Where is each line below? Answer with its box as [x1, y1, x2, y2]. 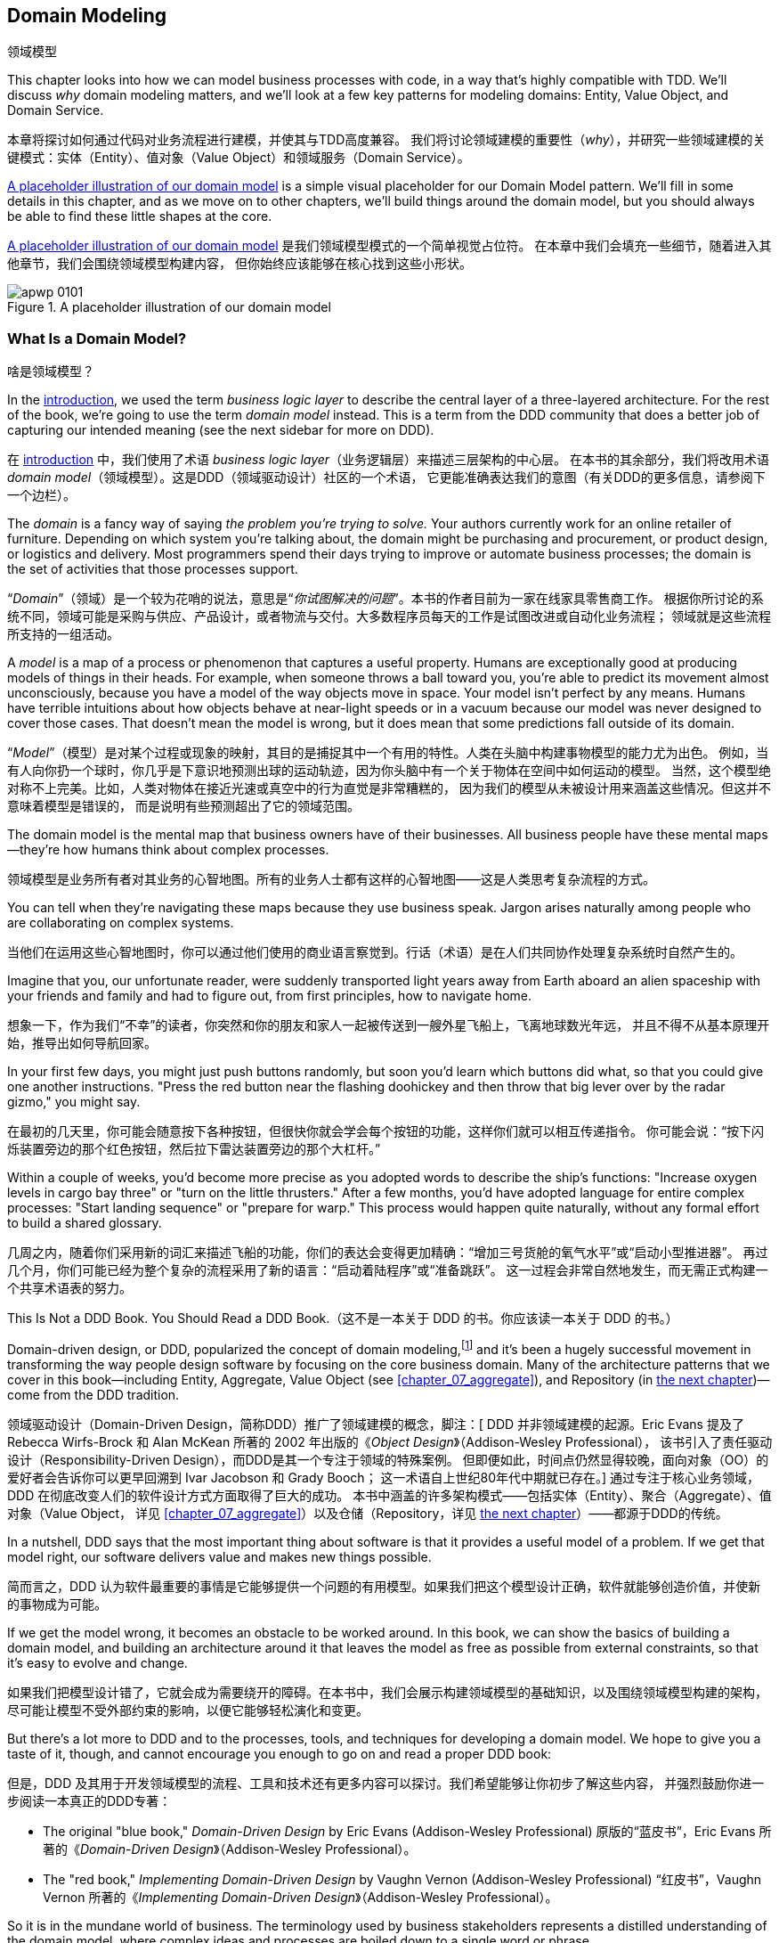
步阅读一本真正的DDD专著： [7, 1792, 172, 1808]
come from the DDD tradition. [7, 1386, 180, 1402]
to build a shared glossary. [7, 1215, 162, 1231]
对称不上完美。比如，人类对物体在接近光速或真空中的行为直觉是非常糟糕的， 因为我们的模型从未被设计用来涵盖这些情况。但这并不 [7, 780, 771, 796]
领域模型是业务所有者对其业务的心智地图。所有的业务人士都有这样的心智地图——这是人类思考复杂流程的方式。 [7, 871, 655, 887]
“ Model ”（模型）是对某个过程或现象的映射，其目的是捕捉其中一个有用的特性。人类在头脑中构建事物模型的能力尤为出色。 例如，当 [7, 745, 769, 761]
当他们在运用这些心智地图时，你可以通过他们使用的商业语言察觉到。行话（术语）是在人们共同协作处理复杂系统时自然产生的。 [7, 944, 742, 960]
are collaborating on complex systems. [7, 915, 234, 931]
